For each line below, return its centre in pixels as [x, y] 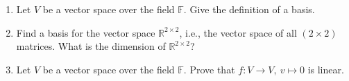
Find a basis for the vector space [86, 32]
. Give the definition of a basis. [249, 9]
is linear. [326, 69]
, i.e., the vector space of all [238, 32]
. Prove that [209, 69]
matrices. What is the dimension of [91, 46]
